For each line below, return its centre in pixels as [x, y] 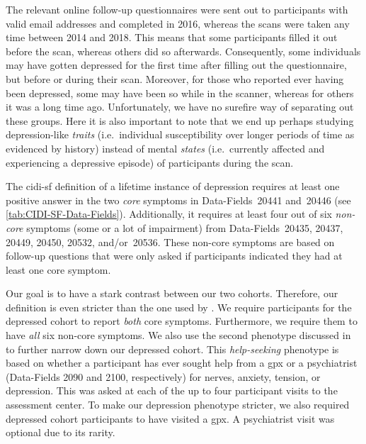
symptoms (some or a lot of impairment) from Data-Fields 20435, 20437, [185, 227]
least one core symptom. [58, 269]
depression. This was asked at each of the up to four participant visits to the [172, 390]
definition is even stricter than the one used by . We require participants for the [179, 307]
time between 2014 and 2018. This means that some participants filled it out [172, 37]
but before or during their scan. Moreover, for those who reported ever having [175, 78]
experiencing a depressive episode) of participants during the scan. [150, 162]
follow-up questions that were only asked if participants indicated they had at [174, 256]
